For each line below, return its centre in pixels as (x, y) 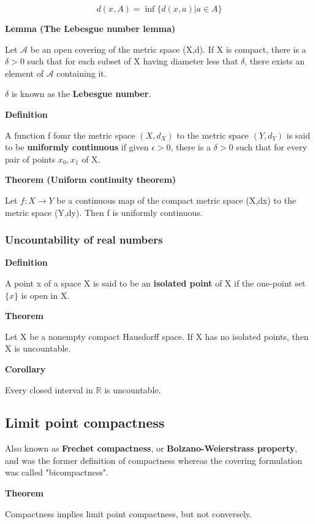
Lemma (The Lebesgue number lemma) (90, 28)
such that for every (271, 147)
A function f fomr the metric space (70, 135)
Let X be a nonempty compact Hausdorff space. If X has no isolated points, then (157, 336)
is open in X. (45, 295)
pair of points (30, 159)
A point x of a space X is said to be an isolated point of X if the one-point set (155, 283)
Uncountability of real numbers (84, 240)
